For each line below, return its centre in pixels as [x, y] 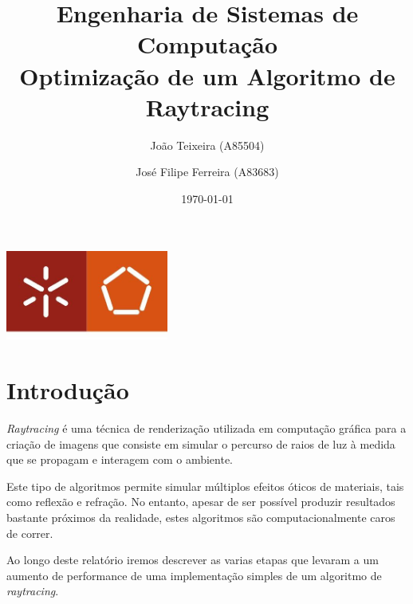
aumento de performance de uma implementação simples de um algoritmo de [194, 575]
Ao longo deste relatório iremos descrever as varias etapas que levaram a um [193, 560]
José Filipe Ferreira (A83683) [207, 172]
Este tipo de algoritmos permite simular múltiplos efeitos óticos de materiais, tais [205, 486]
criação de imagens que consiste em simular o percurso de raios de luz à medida [201, 443]
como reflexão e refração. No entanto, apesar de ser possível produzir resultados [201, 502]
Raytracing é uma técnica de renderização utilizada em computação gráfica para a [206, 428]
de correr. [30, 533]
